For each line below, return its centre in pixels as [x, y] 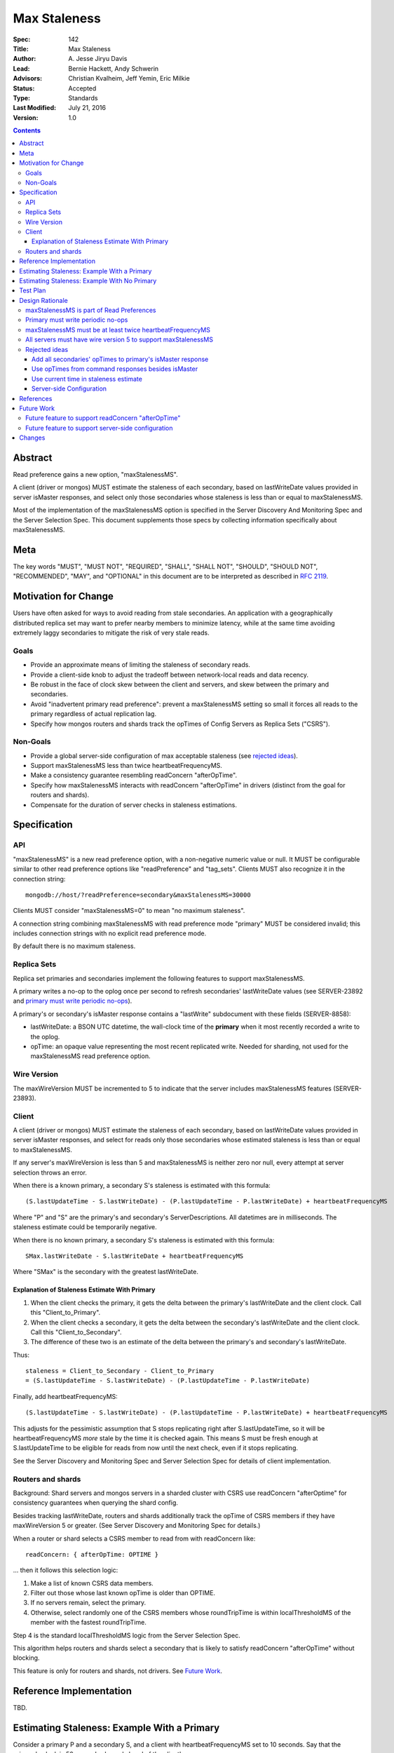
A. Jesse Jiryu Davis [98, 59]
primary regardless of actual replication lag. [94, 714]
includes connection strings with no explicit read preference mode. [110, 933]
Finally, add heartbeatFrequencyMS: [66, 1396]
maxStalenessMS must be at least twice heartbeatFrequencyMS [118, 330]
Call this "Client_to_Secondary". [76, 1332]
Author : [25, 59]
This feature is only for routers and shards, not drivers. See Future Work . [117, 1671]
